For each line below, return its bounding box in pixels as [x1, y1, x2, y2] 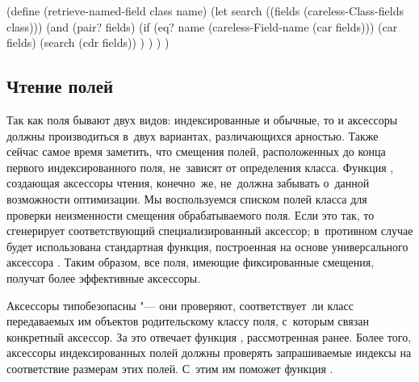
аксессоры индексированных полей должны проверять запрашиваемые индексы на [6, 344, 412, 361]
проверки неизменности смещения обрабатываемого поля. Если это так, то [6, 206, 375, 223]
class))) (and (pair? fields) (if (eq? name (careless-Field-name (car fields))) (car [6, 18, 398, 35]
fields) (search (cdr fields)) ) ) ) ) [6, 34, 170, 51]
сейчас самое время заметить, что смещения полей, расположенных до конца [6, 143, 386, 160]
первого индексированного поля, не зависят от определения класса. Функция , [6, 158, 394, 175]
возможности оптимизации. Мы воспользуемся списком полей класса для [6, 190, 367, 207]
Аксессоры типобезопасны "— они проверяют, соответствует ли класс [6, 296, 354, 313]
